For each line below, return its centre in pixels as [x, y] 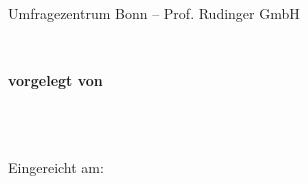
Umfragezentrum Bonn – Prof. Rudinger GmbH [154, 12]
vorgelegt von [55, 79]
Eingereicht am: [56, 166]
